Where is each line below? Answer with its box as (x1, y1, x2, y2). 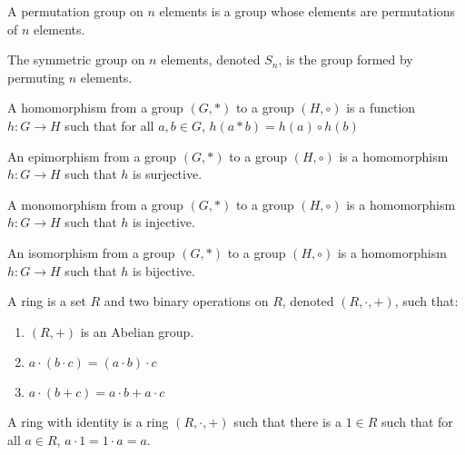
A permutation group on (7, 2, 143, 20)
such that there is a (233, 412, 342, 431)
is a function (346, 98, 416, 117)
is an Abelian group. (80, 321, 194, 341)
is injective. (133, 213, 195, 232)
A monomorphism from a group (7, 194, 183, 213)
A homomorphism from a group (7, 98, 183, 117)
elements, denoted (161, 50, 261, 69)
